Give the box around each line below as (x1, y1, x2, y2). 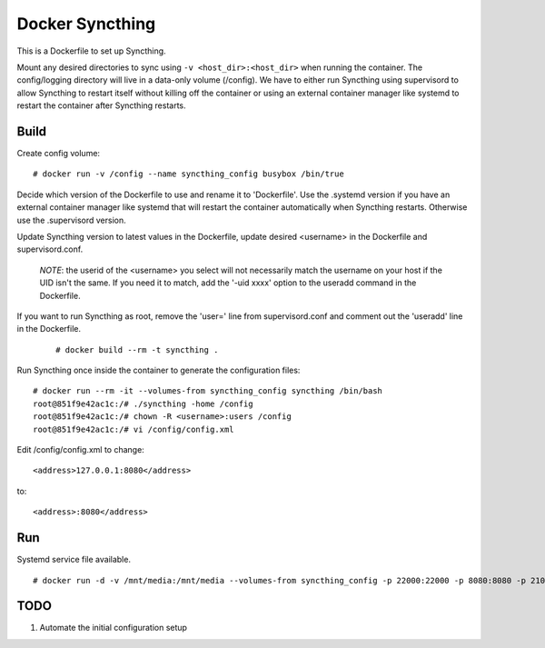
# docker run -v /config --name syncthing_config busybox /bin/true (33, 169, 344, 179)
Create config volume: (16, 148, 100, 159)
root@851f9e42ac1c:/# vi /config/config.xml (33, 424, 235, 434)
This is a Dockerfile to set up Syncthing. (16, 45, 167, 56)
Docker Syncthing (16, 14, 156, 34)
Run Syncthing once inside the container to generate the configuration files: (16, 364, 301, 376)
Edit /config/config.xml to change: (16, 444, 144, 455)
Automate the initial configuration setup (39, 623, 188, 633)
